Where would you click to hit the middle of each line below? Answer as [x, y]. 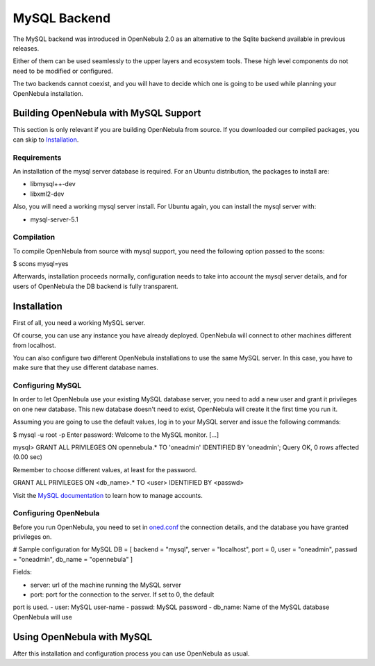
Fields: [23, 572]
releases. [26, 48]
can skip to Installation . [46, 140]
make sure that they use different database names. [86, 367]
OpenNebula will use [42, 617]
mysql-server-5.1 [55, 219]
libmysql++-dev [53, 184]
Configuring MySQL [47, 385]
